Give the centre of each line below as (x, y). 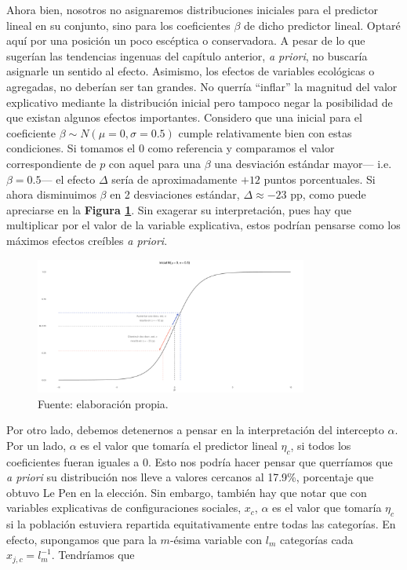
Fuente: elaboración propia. (103, 403)
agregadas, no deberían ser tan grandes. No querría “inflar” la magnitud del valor (202, 86)
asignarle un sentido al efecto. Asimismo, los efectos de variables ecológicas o (191, 71)
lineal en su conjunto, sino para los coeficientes (118, 25)
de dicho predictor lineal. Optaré (322, 25)
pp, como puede (328, 194)
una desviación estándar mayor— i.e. (303, 163)
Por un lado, (36, 445)
